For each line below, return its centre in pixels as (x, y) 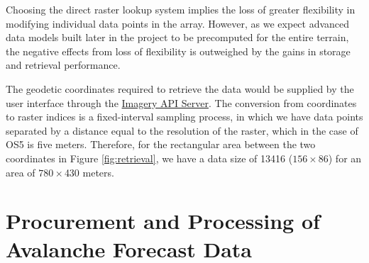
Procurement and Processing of (163, 221)
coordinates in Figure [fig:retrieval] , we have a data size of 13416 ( (149, 158)
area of (21, 172)
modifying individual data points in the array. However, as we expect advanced (178, 23)
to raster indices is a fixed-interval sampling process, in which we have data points (184, 117)
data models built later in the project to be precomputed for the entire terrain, (177, 37)
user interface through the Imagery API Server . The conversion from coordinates (181, 102)
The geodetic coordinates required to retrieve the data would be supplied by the (180, 88)
